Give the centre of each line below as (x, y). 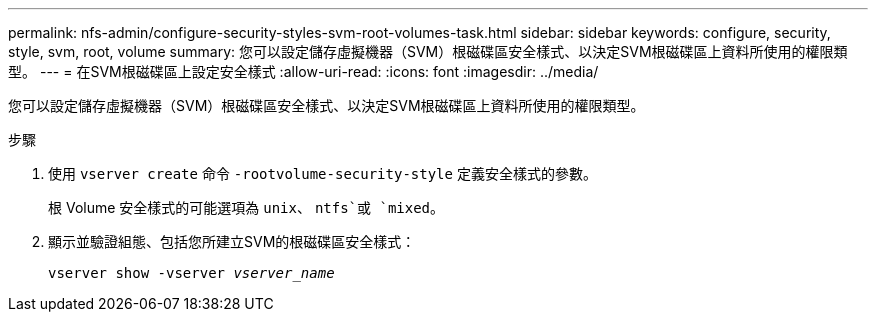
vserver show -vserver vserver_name (191, 273)
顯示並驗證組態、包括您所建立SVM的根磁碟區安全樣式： (232, 241)
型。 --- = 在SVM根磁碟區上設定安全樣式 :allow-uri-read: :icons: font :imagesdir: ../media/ (303, 71)
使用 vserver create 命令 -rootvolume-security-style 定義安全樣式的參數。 (322, 173)
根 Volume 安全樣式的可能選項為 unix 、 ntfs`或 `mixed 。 (246, 207)
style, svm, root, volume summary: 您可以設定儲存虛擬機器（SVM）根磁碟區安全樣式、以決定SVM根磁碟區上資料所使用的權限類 (428, 51)
